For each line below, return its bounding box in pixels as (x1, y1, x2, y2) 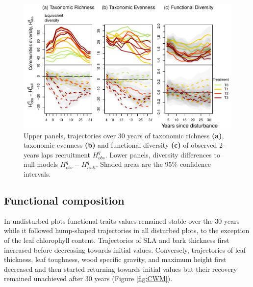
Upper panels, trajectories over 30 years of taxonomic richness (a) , (24, 130, 224, 140)
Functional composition (4, 192, 125, 208)
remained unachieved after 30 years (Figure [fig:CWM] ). (4, 273, 173, 284)
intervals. (24, 168, 51, 179)
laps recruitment (41, 149, 90, 159)
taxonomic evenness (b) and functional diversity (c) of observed (24, 140, 217, 150)
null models (24, 159, 58, 169)
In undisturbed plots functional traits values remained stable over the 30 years (4, 215, 240, 226)
